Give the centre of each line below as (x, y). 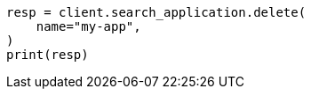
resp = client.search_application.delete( (156, 12)
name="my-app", (88, 26)
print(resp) (48, 55)
